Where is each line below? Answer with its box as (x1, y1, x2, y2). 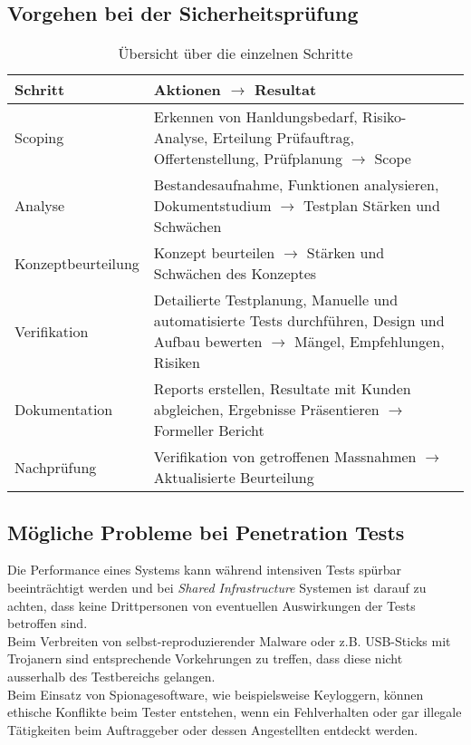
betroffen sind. (7, 614, 88, 633)
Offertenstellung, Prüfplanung (153, 148, 342, 169)
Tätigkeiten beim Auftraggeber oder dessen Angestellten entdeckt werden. (7, 720, 418, 739)
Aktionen (153, 79, 221, 101)
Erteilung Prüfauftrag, (212, 127, 355, 149)
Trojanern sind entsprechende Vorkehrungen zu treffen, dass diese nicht (7, 649, 403, 668)
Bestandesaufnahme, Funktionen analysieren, (153, 174, 439, 196)
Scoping (14, 127, 64, 149)
